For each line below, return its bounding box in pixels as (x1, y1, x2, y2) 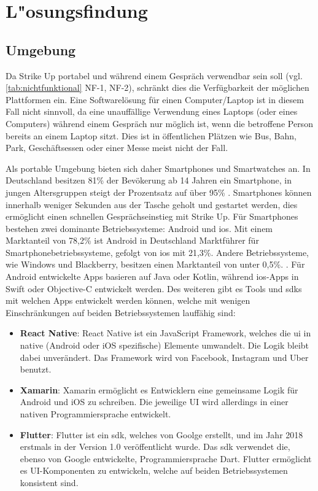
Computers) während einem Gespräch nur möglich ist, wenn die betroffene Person (6, 117, 313, 130)
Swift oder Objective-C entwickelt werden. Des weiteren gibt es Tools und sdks (6, 282, 302, 295)
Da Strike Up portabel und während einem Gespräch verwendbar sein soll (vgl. (6, 69, 303, 82)
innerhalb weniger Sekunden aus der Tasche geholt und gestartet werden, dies (6, 198, 298, 211)
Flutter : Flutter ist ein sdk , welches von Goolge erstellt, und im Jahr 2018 (20, 428, 303, 441)
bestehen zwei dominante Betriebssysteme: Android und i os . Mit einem (6, 222, 273, 234)
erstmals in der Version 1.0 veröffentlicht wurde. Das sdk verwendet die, (20, 440, 290, 453)
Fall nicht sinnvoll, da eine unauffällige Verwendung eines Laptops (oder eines (6, 105, 298, 118)
